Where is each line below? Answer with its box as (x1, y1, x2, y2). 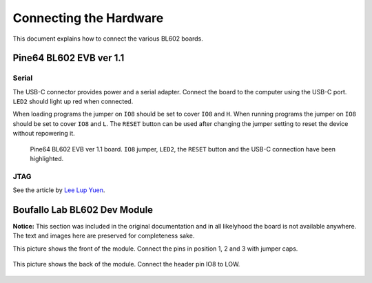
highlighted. (30, 155, 64, 163)
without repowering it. (12, 129, 75, 138)
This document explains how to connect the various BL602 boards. (12, 34, 203, 43)
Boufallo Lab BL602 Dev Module (12, 204, 154, 216)
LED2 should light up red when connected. (12, 97, 134, 106)
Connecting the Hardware (12, 10, 164, 25)
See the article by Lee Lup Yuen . (12, 186, 105, 194)
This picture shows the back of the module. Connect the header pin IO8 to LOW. (12, 260, 240, 269)
